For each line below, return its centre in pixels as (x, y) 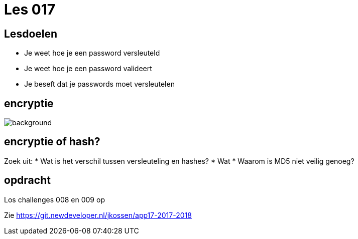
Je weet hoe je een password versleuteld (92, 53)
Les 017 (30, 10)
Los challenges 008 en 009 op (54, 199)
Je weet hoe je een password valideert (88, 69)
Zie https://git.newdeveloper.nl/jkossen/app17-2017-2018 (98, 215)
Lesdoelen (31, 34)
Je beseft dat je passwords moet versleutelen (99, 84)
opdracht (27, 180)
